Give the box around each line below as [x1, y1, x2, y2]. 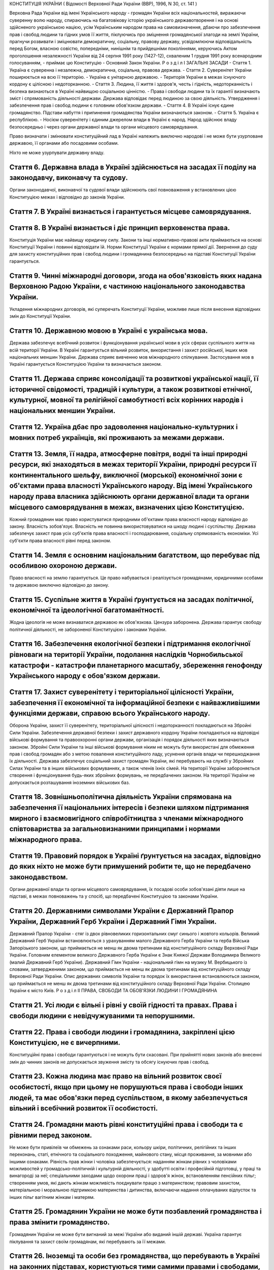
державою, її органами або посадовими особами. [9, 140, 119, 146]
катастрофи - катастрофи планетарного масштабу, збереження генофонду [9, 661, 262, 670]
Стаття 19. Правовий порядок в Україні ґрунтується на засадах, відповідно [9, 851, 261, 860]
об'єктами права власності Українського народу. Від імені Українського [9, 482, 253, 490]
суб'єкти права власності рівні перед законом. [9, 537, 112, 544]
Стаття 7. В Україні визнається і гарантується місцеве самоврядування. [9, 207, 251, 216]
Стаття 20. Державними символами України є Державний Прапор [9, 907, 234, 915]
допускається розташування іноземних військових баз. [9, 779, 130, 785]
